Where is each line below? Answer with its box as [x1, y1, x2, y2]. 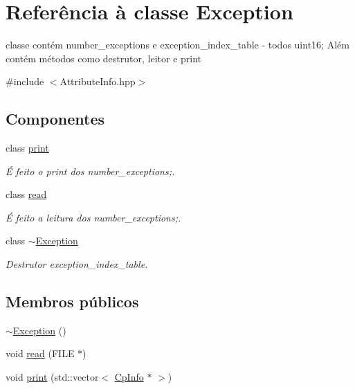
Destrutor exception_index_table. [6, 257, 148, 271]
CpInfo [114, 370, 144, 384]
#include [6, 74, 44, 89]
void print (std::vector [6, 370, 99, 384]
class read [6, 187, 47, 201]
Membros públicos [6, 291, 139, 312]
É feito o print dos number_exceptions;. [6, 163, 175, 178]
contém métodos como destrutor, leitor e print [6, 51, 202, 65]
